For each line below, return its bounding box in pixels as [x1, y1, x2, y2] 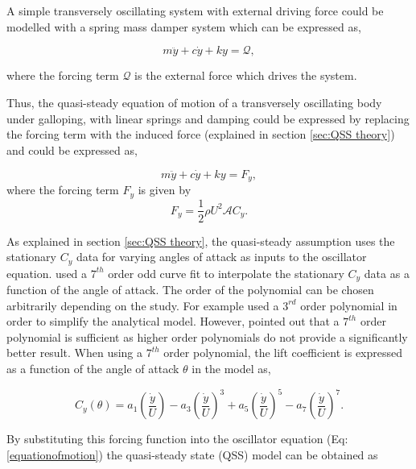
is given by [138, 181, 192, 198]
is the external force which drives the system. [134, 67, 357, 84]
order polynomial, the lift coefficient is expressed [163, 344, 403, 361]
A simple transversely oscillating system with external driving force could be [6, 2, 384, 19]
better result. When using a [6, 344, 143, 361]
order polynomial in [300, 297, 397, 313]
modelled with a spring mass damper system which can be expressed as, [6, 18, 361, 35]
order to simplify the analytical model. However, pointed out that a [6, 313, 340, 330]
